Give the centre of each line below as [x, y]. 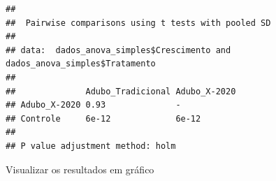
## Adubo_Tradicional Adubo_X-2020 [121, 91]
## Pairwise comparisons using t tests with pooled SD [138, 23]
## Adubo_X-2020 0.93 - [93, 105]
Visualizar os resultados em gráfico [80, 169]
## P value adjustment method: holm [91, 146]
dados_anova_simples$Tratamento [81, 64]
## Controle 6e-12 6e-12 [103, 118]
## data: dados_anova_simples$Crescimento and [118, 50]
